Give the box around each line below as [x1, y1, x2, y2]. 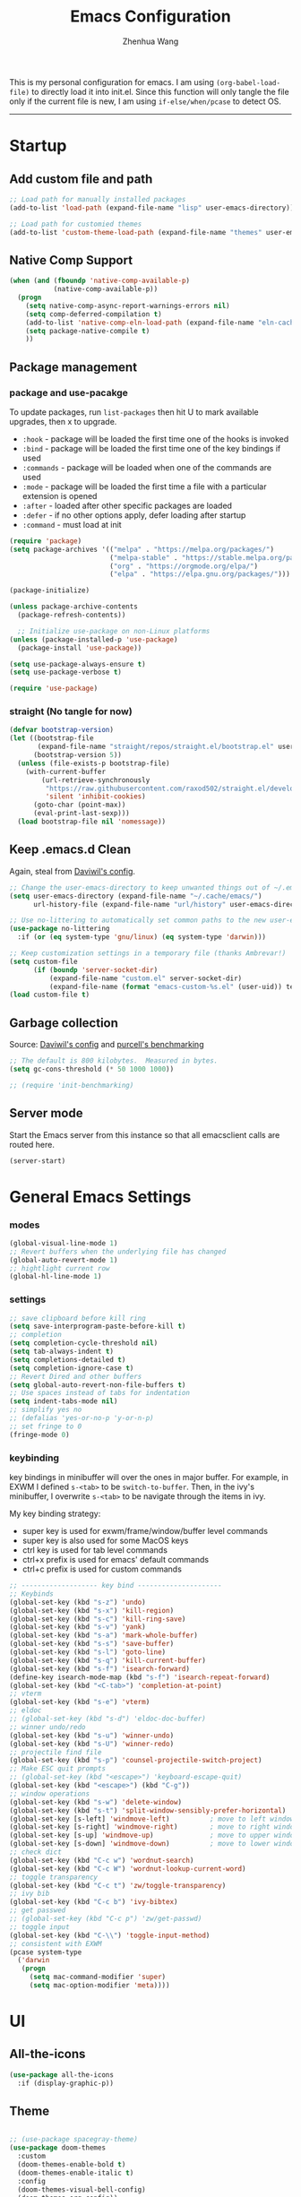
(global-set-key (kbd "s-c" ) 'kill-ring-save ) [9, 1615, 186, 1624]
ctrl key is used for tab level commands [21, 1545, 168, 1555]
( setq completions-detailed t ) [9, 1355, 126, 1364]
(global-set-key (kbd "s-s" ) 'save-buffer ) [9, 1640, 175, 1649]
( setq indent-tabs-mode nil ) [9, 1397, 118, 1406]
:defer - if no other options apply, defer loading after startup [21, 509, 246, 521]
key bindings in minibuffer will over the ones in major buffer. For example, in [9, 1472, 288, 1482]
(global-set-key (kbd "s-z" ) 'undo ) [9, 1598, 146, 1607]
